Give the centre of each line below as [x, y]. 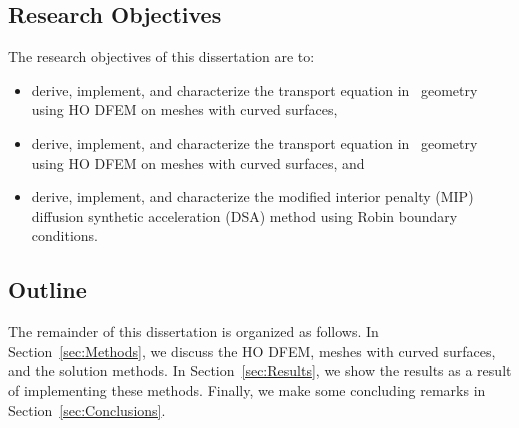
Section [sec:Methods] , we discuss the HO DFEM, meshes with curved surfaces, [252, 350]
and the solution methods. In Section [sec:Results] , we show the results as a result [260, 370]
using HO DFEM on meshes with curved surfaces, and [198, 162]
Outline [47, 289]
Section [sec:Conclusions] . [87, 409]
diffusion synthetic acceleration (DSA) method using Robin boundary [244, 215]
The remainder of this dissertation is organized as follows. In [193, 331]
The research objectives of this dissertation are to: [161, 56]
